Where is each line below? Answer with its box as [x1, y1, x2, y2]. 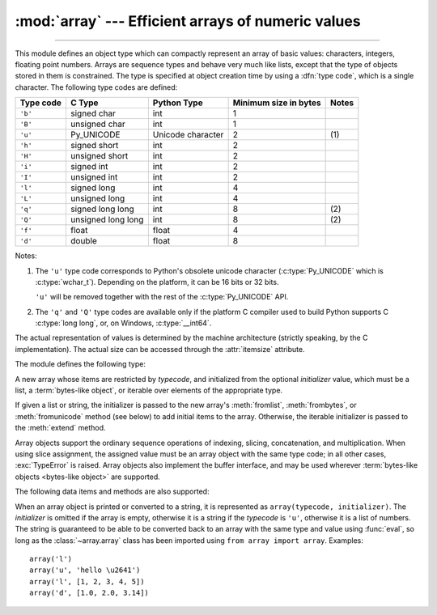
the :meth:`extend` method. [15, 423, 106, 433]
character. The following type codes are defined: [15, 82, 178, 92]
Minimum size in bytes [232, 97, 321, 108]
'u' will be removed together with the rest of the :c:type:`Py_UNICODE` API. [35, 292, 289, 302]
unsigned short [70, 151, 129, 162]
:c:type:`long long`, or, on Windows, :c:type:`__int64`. [35, 318, 212, 328]
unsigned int [70, 172, 118, 183]
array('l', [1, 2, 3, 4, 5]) [29, 577, 145, 586]
